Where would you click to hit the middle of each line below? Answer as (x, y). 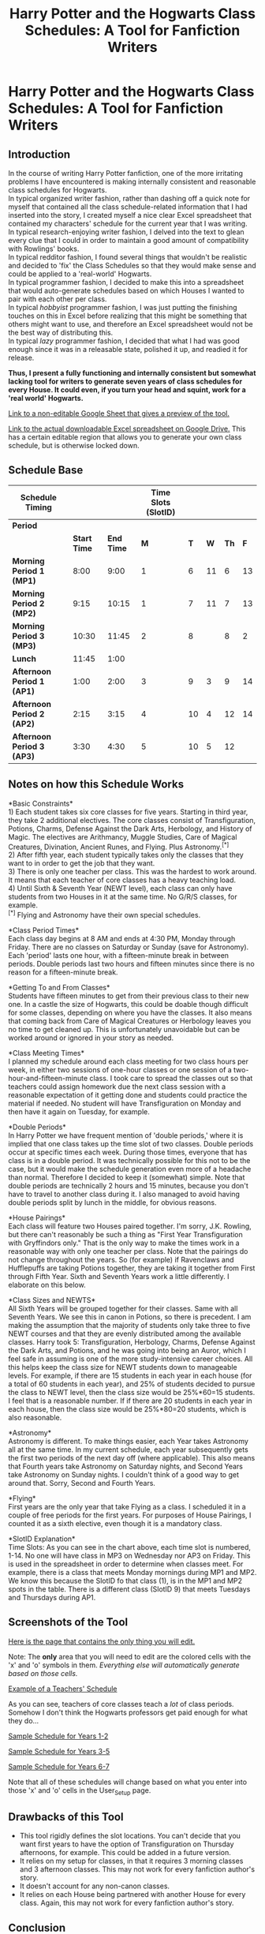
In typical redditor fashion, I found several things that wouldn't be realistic (128, 257)
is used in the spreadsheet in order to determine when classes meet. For (126, 1564)
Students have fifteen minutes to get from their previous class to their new (129, 996)
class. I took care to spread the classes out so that (171, 1078)
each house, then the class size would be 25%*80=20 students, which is (127, 1408)
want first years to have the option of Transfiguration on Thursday (127, 1844)
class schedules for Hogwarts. (58, 190)
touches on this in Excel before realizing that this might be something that (127, 316)
